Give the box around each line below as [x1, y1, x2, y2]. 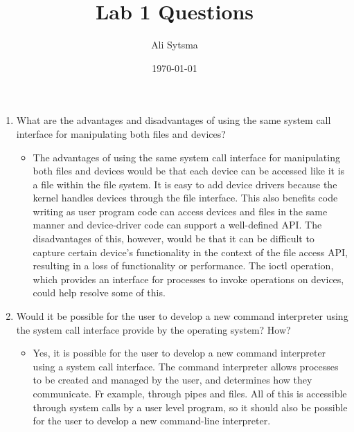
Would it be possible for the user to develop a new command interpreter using [16, 309, 348, 323]
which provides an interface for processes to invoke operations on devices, [33, 271, 344, 286]
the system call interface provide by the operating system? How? [16, 322, 291, 336]
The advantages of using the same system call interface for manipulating [33, 150, 340, 164]
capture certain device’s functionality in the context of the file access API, [33, 244, 348, 259]
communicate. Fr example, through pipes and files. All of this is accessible [33, 386, 347, 400]
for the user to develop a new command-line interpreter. [33, 413, 271, 428]
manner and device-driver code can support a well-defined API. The [33, 217, 322, 232]
